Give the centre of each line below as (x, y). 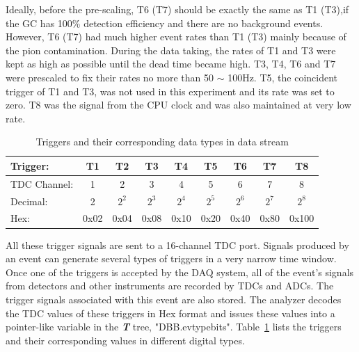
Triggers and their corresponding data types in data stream (162, 142)
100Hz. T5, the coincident (283, 77)
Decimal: (29, 201)
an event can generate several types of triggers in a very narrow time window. (171, 258)
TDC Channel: (42, 183)
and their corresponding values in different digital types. (125, 340)
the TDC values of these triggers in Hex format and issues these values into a (170, 313)
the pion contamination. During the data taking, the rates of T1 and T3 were (171, 50)
